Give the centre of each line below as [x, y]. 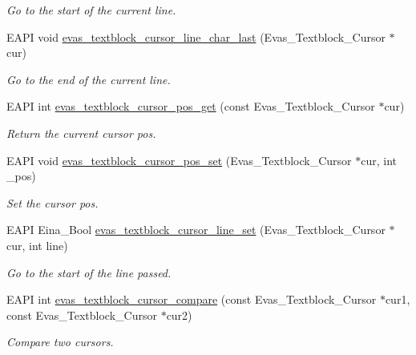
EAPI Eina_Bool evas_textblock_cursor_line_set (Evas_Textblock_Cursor [196, 230]
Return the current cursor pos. [81, 133]
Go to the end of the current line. [89, 79]
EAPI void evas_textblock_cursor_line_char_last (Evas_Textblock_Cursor [196, 36]
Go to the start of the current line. [91, 10]
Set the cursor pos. [53, 202]
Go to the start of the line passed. [89, 272]
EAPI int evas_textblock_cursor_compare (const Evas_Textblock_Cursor [192, 299]
